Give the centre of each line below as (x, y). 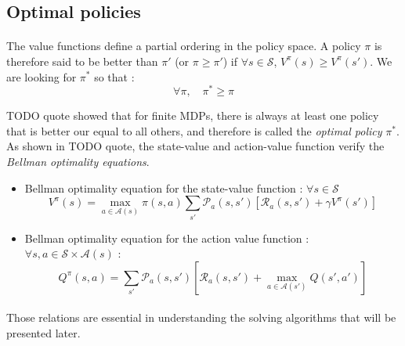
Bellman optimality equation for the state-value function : (164, 187)
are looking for (42, 76)
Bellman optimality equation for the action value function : (167, 238)
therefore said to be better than (82, 61)
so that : (114, 76)
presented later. (43, 332)
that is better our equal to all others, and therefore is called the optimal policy (194, 130)
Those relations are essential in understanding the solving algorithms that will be (201, 317)
